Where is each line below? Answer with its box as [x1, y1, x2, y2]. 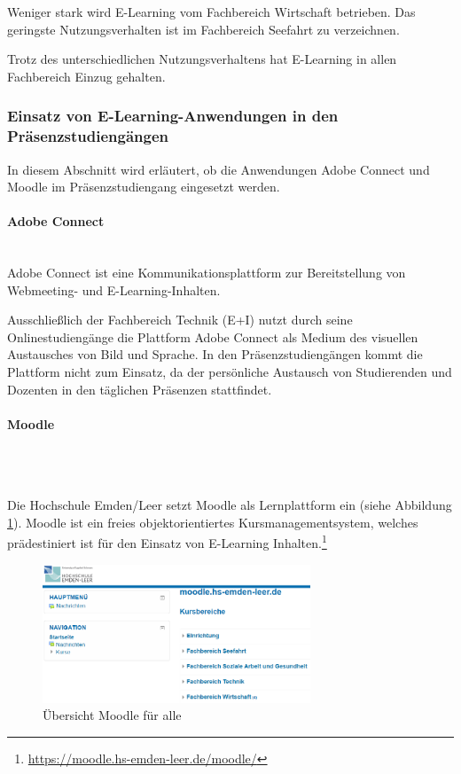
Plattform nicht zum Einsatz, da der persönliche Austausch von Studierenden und [7, 363, 452, 381]
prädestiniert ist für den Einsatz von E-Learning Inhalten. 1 [7, 531, 327, 552]
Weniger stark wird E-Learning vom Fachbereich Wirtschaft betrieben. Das [7, 3, 416, 20]
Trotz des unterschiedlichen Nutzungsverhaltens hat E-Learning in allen [7, 50, 397, 68]
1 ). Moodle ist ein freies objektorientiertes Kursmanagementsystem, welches [7, 512, 418, 531]
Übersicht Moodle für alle [43, 706, 182, 724]
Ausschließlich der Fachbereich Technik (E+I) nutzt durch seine [7, 310, 353, 329]
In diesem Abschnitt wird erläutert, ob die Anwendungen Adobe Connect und [7, 160, 430, 178]
